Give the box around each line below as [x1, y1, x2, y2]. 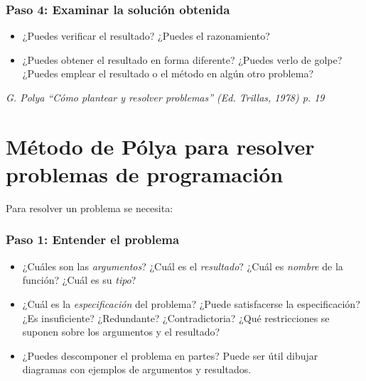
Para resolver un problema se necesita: [6, 200, 173, 215]
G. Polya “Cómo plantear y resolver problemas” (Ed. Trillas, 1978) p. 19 [6, 90, 325, 104]
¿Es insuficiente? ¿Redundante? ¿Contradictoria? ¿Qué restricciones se [22, 310, 330, 325]
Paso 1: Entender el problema [6, 231, 180, 248]
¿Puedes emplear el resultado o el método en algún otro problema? [22, 66, 314, 81]
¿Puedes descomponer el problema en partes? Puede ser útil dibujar [22, 348, 318, 363]
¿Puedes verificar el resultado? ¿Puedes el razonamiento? [22, 28, 270, 43]
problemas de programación [6, 159, 284, 188]
